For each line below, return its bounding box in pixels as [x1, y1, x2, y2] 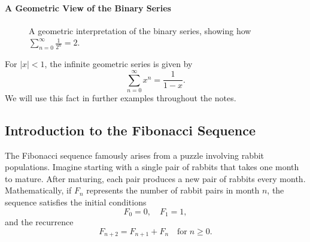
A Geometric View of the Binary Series [5, 1, 171, 14]
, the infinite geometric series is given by [44, 58, 193, 70]
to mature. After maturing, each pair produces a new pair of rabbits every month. [5, 172, 306, 184]
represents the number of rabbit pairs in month [86, 184, 260, 196]
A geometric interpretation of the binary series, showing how [29, 24, 251, 37]
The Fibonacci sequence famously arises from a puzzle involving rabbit [5, 149, 265, 161]
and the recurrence [5, 216, 74, 228]
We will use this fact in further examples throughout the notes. [5, 91, 236, 104]
